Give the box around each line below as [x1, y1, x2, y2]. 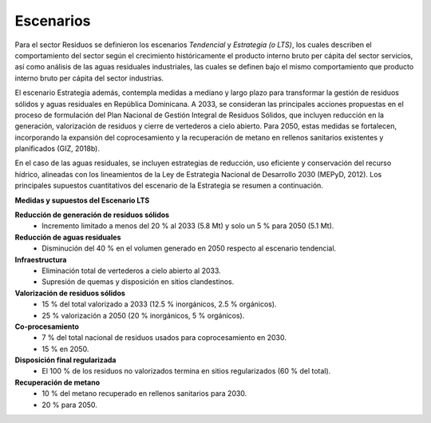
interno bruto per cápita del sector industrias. [14, 73, 164, 83]
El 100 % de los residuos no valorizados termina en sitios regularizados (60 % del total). [42, 366, 331, 376]
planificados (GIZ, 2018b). [14, 144, 100, 153]
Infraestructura [14, 255, 67, 264]
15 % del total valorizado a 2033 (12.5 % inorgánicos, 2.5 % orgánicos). [42, 299, 277, 309]
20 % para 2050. [42, 400, 97, 409]
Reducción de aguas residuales [14, 232, 121, 242]
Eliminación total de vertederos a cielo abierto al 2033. [42, 266, 221, 275]
